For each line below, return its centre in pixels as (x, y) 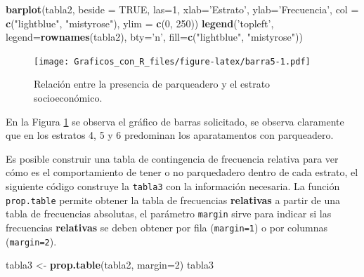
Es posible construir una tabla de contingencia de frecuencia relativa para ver (172, 158)
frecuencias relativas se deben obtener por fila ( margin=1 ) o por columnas (167, 227)
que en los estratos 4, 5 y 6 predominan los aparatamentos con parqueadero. (170, 135)
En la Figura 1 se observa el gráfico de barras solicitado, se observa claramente (175, 121)
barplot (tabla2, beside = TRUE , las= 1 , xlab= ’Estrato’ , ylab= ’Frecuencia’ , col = (182, 9)
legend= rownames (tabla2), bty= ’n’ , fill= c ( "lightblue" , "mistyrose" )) (154, 37)
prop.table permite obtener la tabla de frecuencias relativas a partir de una (173, 200)
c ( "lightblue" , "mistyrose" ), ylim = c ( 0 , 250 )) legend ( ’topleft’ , (140, 23)
